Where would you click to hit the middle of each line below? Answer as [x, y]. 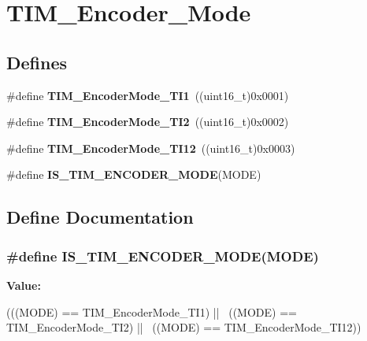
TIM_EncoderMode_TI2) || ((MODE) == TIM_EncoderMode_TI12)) [184, 327]
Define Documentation [100, 217]
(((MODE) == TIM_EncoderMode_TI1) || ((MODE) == [152, 311]
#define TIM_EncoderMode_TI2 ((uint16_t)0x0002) [148, 122]
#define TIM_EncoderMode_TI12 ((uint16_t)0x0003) [151, 148]
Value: [24, 285]
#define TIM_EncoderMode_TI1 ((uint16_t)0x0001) [148, 95]
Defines [37, 62]
